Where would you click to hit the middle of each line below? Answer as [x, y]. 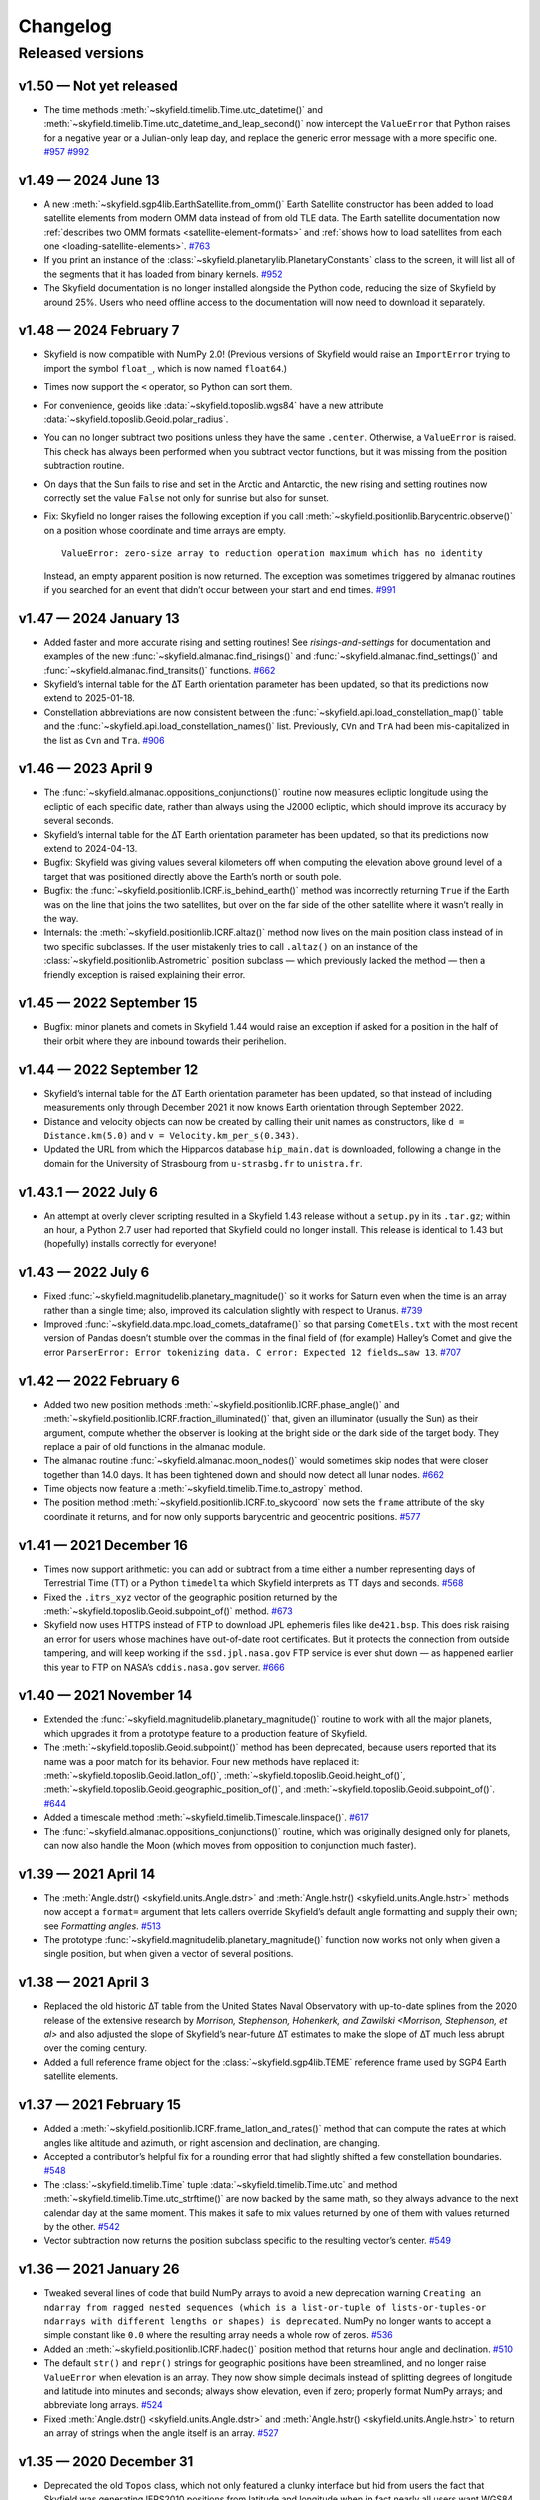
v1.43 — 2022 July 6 [84, 1272]
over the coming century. [95, 2048]
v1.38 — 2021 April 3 [84, 1982]
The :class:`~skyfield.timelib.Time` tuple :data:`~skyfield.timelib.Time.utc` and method [220, 2184]
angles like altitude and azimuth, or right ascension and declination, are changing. [211, 2142]
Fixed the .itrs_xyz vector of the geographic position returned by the [190, 1597]
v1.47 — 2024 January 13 [99, 618]
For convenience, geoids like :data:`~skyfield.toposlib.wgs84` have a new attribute [213, 405]
